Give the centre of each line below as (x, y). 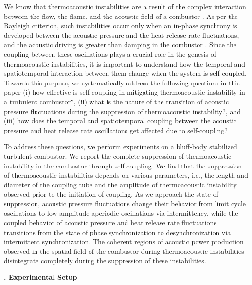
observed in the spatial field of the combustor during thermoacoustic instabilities (124, 251)
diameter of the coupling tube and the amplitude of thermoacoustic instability (120, 184)
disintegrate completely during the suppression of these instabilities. (105, 260)
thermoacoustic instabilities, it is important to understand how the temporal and (125, 63)
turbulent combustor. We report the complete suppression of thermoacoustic (118, 156)
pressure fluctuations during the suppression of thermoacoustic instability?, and (122, 111)
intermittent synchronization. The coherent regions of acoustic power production (124, 242)
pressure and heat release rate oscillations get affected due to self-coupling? (116, 130)
